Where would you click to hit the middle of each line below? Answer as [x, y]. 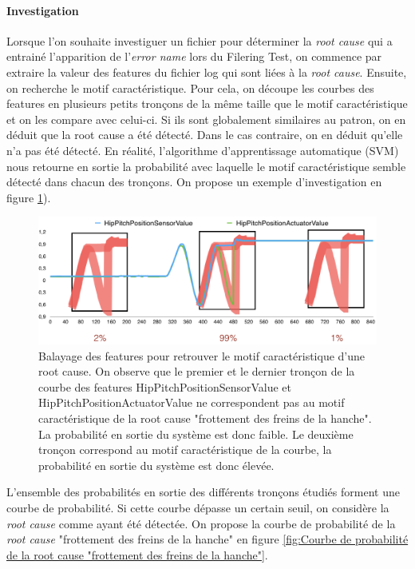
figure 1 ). [29, 197]
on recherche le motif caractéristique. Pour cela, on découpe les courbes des [190, 88]
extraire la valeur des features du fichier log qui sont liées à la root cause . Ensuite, [207, 72]
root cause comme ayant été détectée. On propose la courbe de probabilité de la [201, 523]
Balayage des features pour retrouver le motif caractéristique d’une [202, 355]
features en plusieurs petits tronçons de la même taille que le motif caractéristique [207, 103]
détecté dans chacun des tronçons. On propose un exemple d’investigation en [194, 182]
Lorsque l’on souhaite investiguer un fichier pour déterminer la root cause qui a [200, 40]
